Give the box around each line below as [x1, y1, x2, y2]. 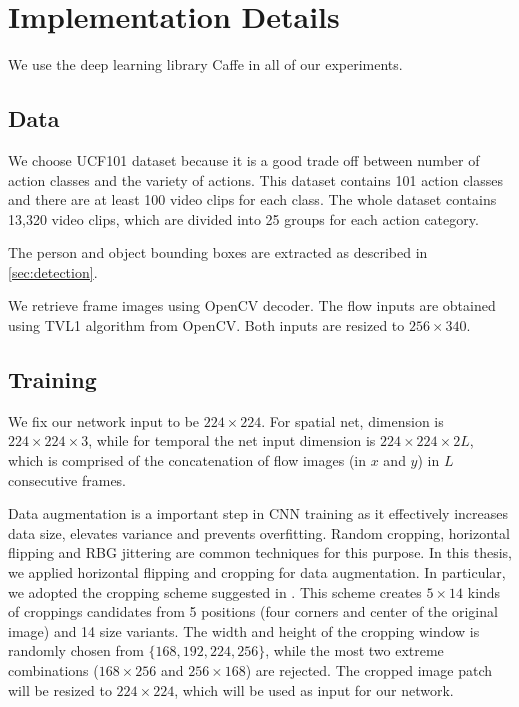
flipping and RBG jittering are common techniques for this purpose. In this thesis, [8, 542, 512, 563]
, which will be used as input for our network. [174, 679, 454, 700]
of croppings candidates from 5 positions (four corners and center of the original [8, 601, 498, 622]
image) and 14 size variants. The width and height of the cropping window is [8, 620, 480, 641]
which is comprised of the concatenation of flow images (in [8, 450, 367, 471]
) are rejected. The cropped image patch [245, 660, 492, 680]
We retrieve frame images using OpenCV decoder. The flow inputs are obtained [8, 295, 496, 316]
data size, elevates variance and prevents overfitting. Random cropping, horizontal [8, 522, 510, 543]
